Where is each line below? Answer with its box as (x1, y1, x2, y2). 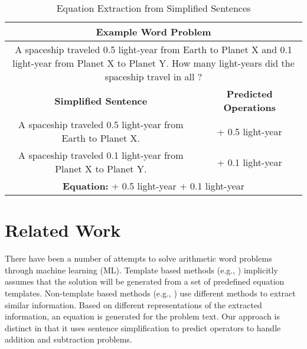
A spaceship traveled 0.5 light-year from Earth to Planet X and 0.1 (15, 43, 292, 56)
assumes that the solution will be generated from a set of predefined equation (5, 275, 285, 288)
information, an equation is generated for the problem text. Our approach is (5, 310, 280, 322)
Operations (223, 100, 276, 114)
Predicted (226, 87, 273, 100)
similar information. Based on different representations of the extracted (5, 298, 262, 311)
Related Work (5, 218, 121, 242)
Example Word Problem (96, 25, 211, 38)
